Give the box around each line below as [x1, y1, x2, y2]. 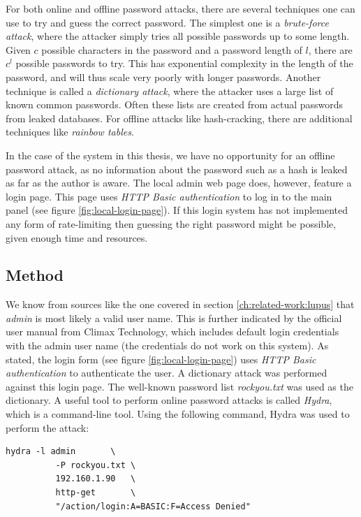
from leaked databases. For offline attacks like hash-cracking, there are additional [6, 110, 353, 125]
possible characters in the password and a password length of [41, 42, 302, 57]
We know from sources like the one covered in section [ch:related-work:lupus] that [6, 297, 355, 312]
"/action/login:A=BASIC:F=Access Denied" [55, 501, 251, 511]
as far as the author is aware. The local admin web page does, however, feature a [6, 175, 352, 190]
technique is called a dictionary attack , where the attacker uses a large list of [6, 83, 334, 98]
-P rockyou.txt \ [55, 460, 136, 470]
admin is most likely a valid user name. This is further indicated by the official [6, 310, 342, 325]
